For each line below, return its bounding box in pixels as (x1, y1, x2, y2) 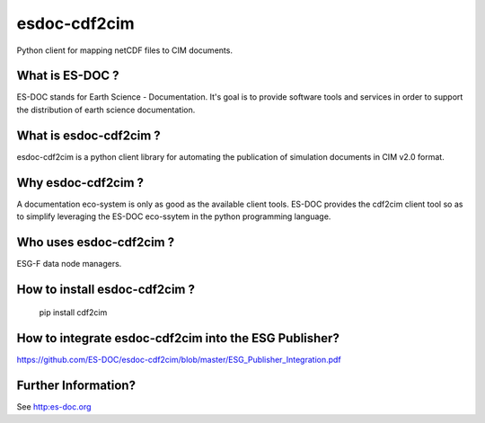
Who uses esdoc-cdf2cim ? (16, 234, 175, 250)
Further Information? (16, 378, 137, 393)
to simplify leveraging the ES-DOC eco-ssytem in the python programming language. (16, 211, 331, 222)
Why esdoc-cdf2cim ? (16, 175, 144, 190)
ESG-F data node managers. (16, 258, 122, 269)
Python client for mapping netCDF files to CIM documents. (16, 45, 234, 56)
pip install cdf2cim (39, 307, 108, 318)
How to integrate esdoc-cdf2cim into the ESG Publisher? (16, 330, 340, 346)
